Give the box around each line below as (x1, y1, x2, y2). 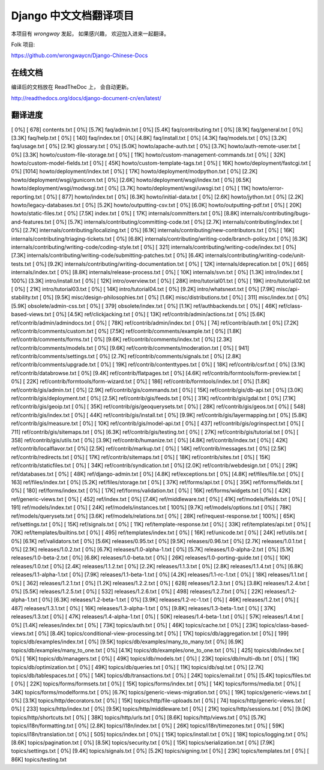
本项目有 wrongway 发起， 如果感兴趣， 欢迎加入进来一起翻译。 (11, 30, 169, 37)
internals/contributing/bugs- (240, 210, 311, 217)
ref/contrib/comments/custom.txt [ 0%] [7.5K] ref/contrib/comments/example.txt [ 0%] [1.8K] (11, 327, 242, 334)
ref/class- (278, 302, 303, 309)
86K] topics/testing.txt (11, 756, 67, 763)
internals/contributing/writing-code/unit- (205, 252, 306, 259)
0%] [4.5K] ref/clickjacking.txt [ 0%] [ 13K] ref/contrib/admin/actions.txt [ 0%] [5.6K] (56, 311, 265, 318)
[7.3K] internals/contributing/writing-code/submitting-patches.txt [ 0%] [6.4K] (11, 252, 204, 259)
